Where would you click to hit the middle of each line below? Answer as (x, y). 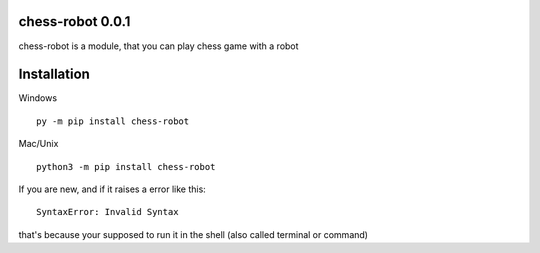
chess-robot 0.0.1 (74, 21)
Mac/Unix (38, 144)
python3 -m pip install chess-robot (126, 166)
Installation (54, 74)
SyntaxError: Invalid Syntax (107, 212)
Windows (38, 98)
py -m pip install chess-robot (113, 121)
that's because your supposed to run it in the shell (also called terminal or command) (193, 234)
